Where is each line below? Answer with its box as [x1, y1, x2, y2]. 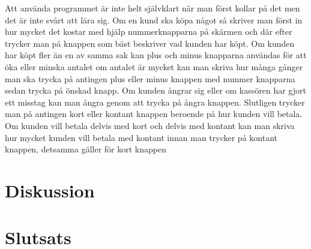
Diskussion [5, 178, 95, 202]
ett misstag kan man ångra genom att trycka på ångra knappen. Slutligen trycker [5, 95, 305, 108]
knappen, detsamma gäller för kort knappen [5, 143, 166, 155]
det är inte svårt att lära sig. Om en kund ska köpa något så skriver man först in [5, 13, 303, 26]
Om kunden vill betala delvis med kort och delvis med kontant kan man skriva [5, 119, 295, 131]
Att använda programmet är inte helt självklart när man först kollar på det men [5, 2, 300, 14]
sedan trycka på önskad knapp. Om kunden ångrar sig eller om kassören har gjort [5, 84, 306, 97]
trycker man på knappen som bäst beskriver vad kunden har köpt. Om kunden [5, 37, 295, 49]
